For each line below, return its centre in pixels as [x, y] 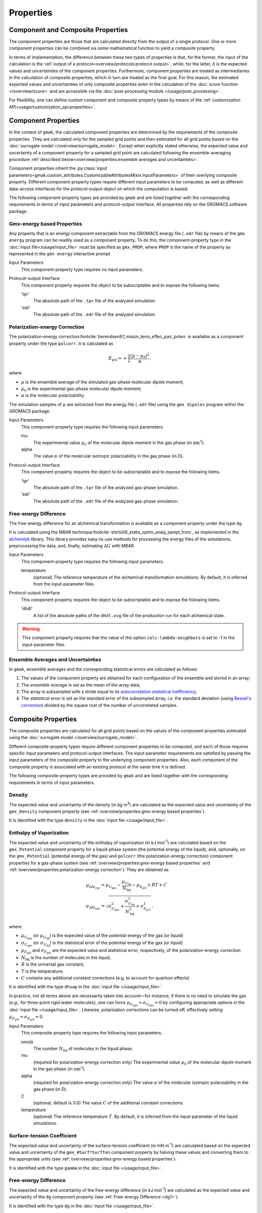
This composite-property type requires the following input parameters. [92, 1033]
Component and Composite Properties [68, 30]
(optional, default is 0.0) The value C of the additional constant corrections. [108, 1103]
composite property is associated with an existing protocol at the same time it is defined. [98, 767]
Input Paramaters [26, 1026]
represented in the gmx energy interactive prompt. [60, 254]
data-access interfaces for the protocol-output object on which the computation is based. [99, 189]
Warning [31, 629]
